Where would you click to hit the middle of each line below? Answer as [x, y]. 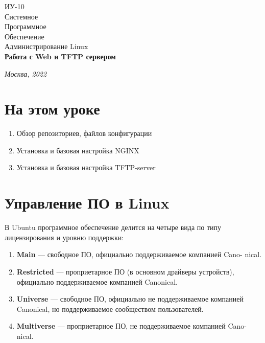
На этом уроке [52, 109]
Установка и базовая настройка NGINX [78, 150]
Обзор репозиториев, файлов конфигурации [84, 133]
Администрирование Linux [46, 46]
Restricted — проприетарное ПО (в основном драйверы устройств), [125, 271]
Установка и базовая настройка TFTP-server [86, 167]
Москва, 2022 [26, 73]
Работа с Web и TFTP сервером [60, 56]
